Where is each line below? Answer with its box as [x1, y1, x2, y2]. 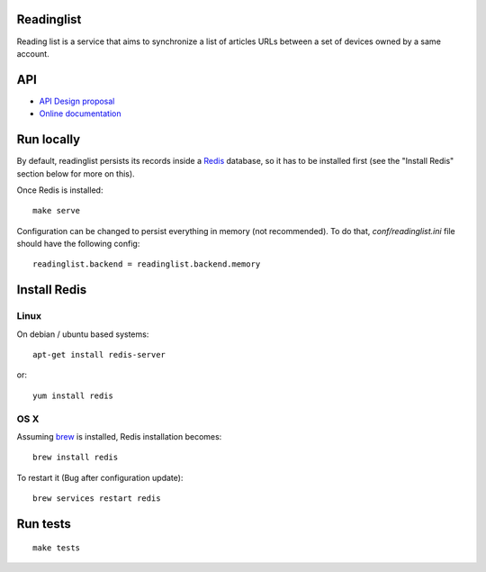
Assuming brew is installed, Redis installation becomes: [16, 431, 222, 441]
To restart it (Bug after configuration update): [16, 472, 184, 483]
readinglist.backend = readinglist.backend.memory [32, 259, 261, 269]
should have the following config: [16, 239, 140, 250]
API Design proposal [39, 95, 115, 106]
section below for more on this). [16, 168, 135, 179]
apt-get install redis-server [32, 350, 166, 359]
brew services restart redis [32, 494, 161, 504]
